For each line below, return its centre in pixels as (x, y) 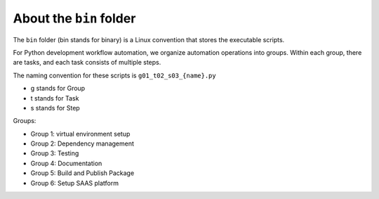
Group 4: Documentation (66, 163)
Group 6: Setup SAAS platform (75, 183)
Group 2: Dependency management (82, 143)
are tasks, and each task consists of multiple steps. (87, 63)
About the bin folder (74, 18)
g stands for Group (58, 89)
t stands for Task (55, 98)
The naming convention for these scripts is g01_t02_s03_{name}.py (115, 75)
